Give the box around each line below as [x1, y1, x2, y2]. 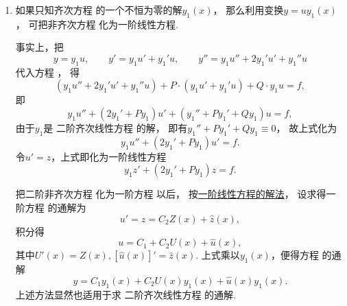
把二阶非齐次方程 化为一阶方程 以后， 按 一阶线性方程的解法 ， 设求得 [15, 187, 326, 201]
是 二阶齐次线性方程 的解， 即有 [43, 120, 188, 134]
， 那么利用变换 [213, 3, 284, 16]
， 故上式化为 [276, 120, 337, 134]
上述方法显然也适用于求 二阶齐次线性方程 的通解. [15, 287, 237, 301]
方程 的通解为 [25, 200, 86, 214]
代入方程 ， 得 [15, 64, 80, 79]
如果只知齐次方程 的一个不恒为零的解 [15, 3, 182, 16]
